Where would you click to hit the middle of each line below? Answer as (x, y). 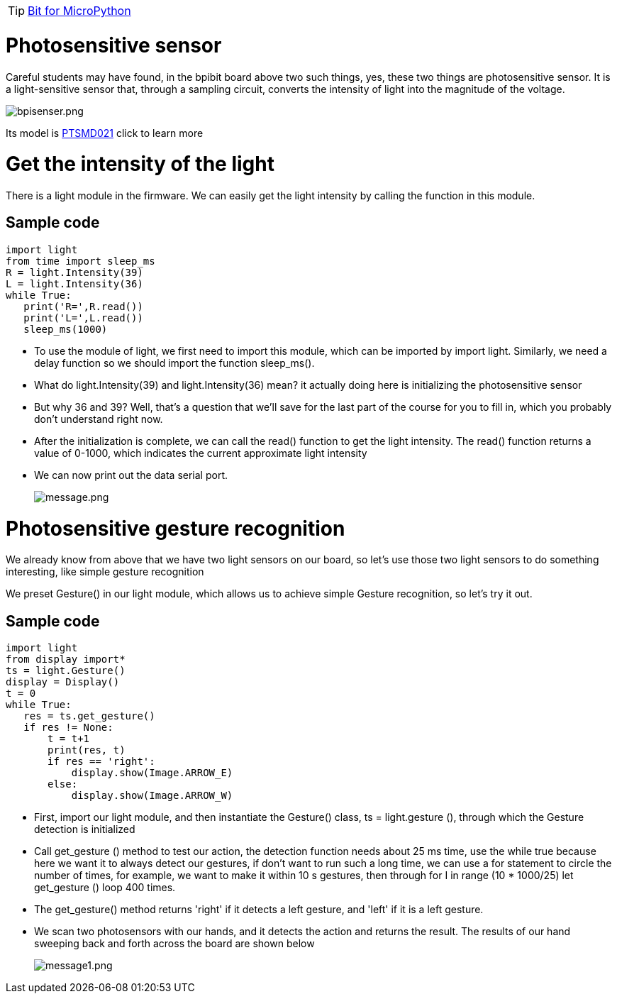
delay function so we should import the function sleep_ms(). (174, 363)
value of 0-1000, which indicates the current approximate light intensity (201, 453)
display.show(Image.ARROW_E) (152, 773)
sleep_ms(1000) (66, 329)
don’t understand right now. (99, 419)
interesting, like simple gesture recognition (105, 572)
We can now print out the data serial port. (131, 475)
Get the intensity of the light (140, 164)
